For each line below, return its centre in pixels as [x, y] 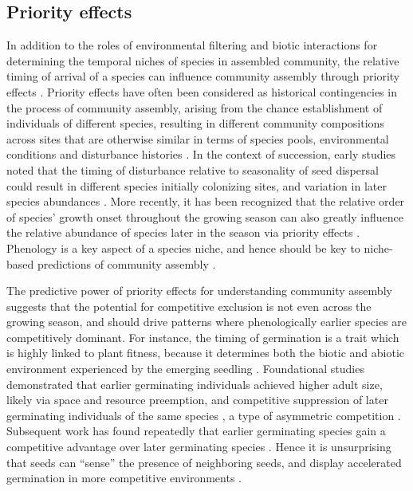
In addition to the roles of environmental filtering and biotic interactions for [192, 45]
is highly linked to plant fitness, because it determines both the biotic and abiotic [205, 353]
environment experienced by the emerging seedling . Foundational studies [185, 369]
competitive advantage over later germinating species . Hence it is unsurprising [199, 447]
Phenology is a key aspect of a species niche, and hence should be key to [183, 247]
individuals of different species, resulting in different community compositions [195, 123]
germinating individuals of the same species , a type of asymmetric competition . [204, 415]
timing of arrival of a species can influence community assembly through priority [203, 76]
